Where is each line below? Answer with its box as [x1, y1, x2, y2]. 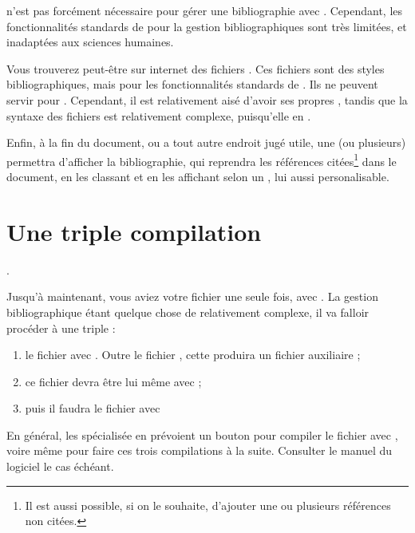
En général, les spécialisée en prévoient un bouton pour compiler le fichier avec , [6, 426, 398, 443]
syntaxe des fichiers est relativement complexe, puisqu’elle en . [6, 107, 311, 124]
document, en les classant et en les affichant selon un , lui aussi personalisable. [6, 168, 389, 184]
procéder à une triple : [6, 319, 116, 336]
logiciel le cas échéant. [6, 458, 114, 475]
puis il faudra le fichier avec [25, 400, 160, 417]
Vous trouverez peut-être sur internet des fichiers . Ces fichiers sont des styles [6, 60, 385, 77]
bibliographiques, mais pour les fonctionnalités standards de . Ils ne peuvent [6, 76, 378, 93]
